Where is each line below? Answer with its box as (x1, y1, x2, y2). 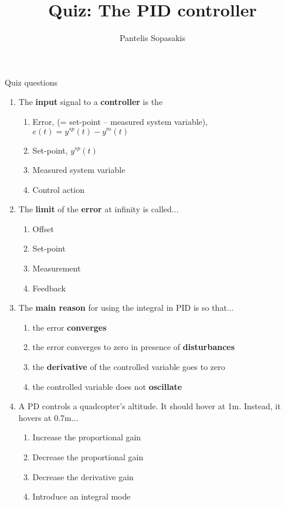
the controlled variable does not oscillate (32, 380, 182, 392)
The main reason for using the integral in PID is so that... (18, 301, 234, 314)
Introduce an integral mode (32, 490, 131, 502)
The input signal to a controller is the (18, 96, 163, 108)
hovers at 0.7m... (18, 411, 79, 423)
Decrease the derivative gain (32, 470, 134, 483)
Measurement (32, 262, 81, 274)
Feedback (32, 281, 66, 294)
